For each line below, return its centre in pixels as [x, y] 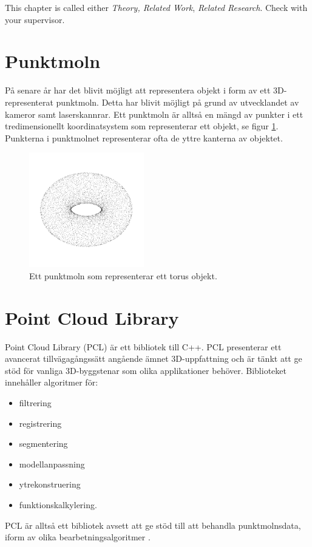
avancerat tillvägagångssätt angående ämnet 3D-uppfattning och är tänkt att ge [154, 358]
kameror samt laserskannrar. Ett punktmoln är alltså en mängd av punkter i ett [154, 114]
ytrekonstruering [50, 484]
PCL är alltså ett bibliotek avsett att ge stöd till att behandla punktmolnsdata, [153, 525]
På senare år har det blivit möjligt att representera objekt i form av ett [138, 90]
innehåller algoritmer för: [52, 382]
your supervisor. [35, 19]
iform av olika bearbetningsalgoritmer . [78, 537]
